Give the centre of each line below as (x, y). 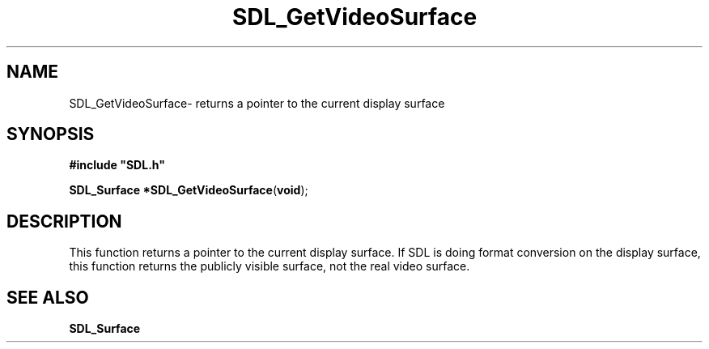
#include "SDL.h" (117, 165)
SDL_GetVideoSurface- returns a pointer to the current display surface (257, 103)
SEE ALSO (48, 297)
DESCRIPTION (64, 221)
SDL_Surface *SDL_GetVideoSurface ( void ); (189, 190)
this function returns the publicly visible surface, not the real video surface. (270, 266)
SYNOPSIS (51, 134)
